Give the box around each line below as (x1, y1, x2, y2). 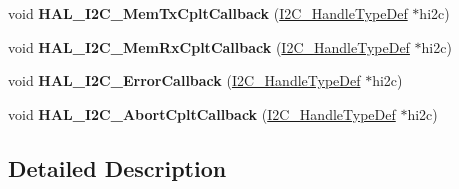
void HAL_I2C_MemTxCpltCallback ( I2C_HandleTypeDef (8, 3, 408, 23)
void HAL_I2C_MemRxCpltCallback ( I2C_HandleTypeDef (8, 36, 410, 57)
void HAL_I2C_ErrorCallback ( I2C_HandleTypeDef (8, 70, 361, 91)
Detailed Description (8, 152, 227, 183)
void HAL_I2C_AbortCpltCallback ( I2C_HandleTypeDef (8, 103, 396, 124)
